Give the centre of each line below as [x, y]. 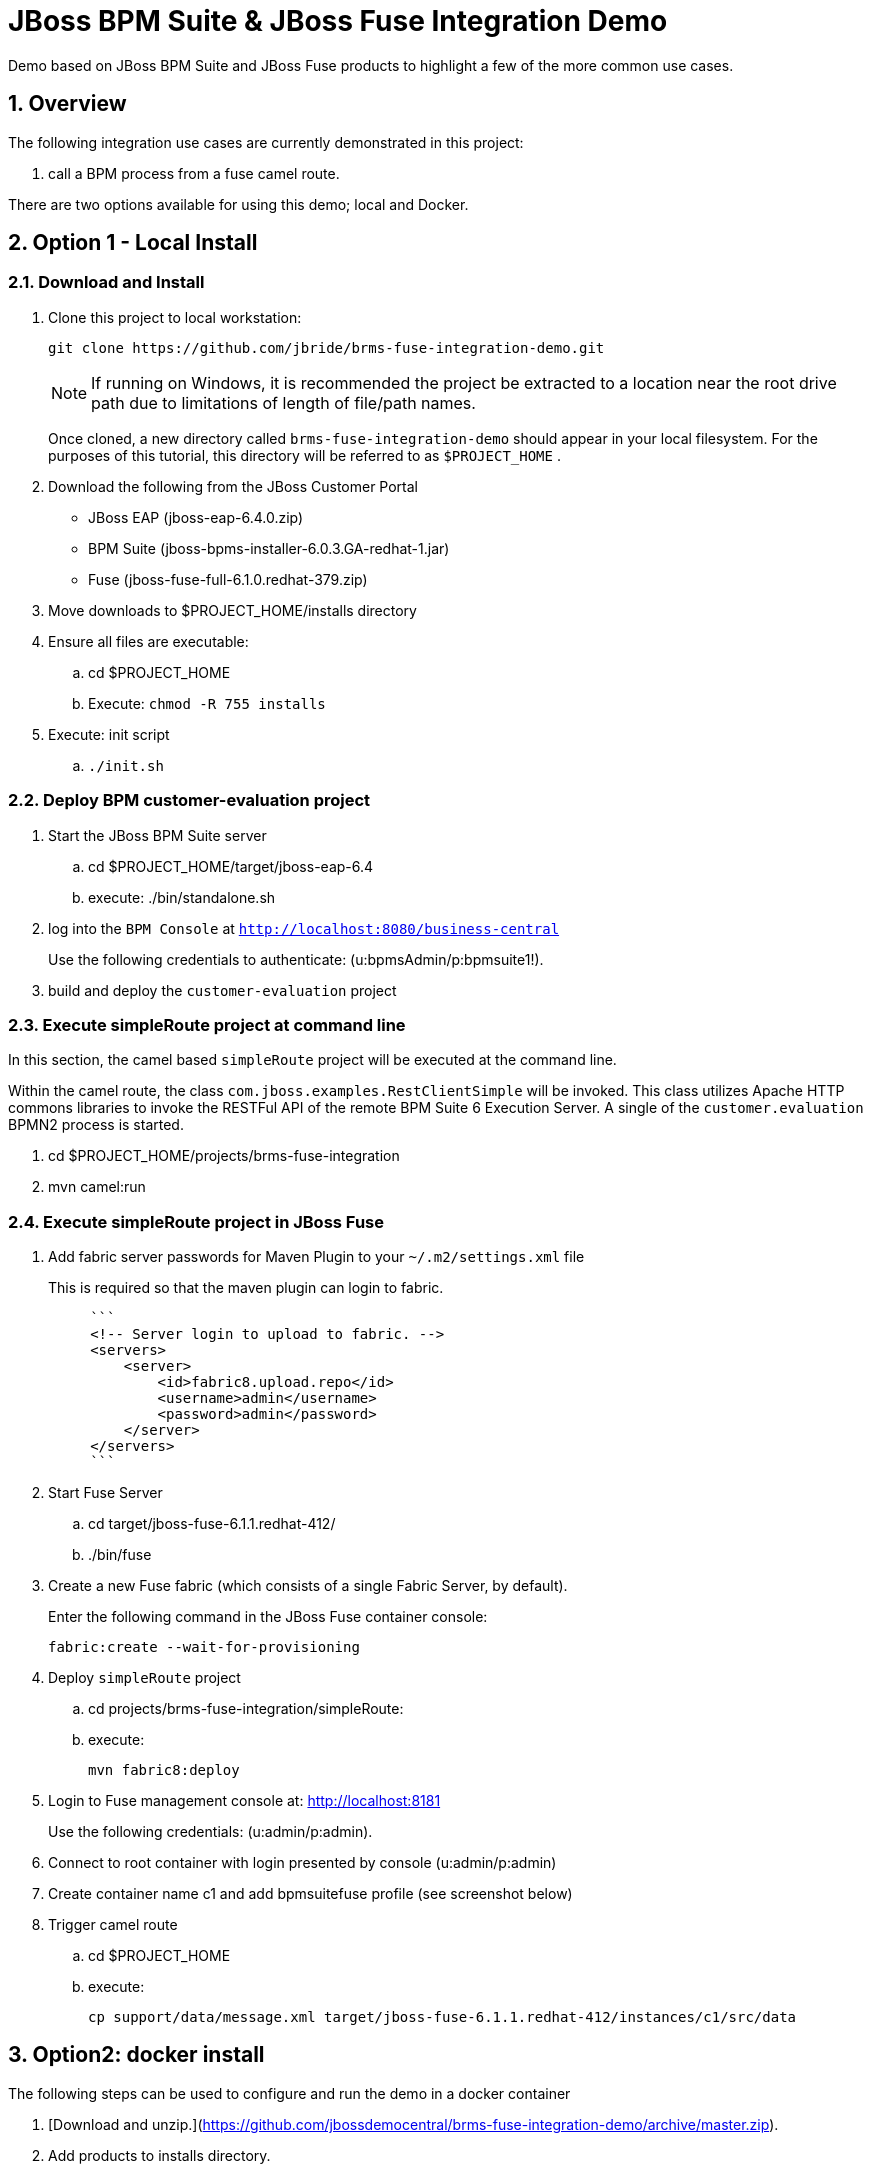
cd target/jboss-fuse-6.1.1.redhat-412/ [212, 1524]
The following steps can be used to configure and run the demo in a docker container [289, 2093]
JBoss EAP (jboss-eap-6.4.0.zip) [196, 517]
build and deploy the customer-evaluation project [222, 990]
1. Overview [67, 104]
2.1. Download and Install [106, 282]
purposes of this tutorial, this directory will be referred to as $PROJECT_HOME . [304, 455]
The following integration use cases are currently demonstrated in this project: [266, 142]
